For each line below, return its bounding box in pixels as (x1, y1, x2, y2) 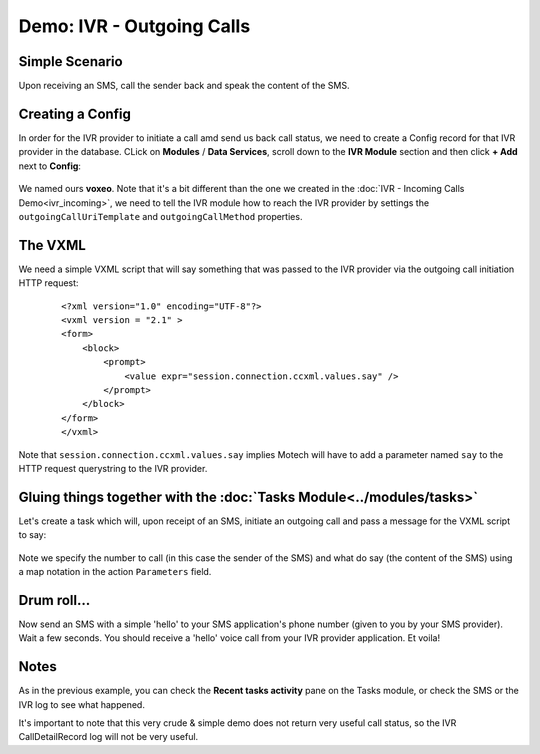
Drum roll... (18, 591, 91, 609)
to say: (18, 529, 47, 541)
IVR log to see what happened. (18, 698, 145, 710)
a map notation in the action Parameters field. (18, 565, 212, 577)
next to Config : (18, 160, 82, 172)
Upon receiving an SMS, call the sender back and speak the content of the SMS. (18, 80, 350, 92)
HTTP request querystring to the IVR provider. (18, 462, 208, 474)
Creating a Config (18, 105, 132, 122)
